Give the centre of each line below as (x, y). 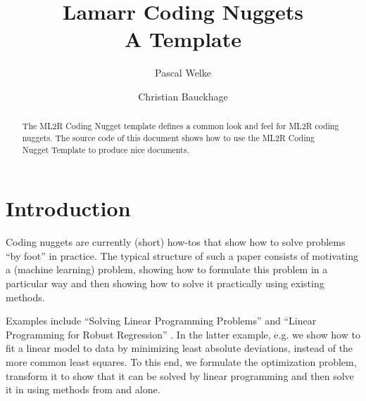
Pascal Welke (183, 73)
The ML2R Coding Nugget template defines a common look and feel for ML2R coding (181, 126)
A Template (183, 39)
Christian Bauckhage (183, 96)
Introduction (68, 208)
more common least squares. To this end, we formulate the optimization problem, (181, 361)
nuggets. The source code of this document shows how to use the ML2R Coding (169, 137)
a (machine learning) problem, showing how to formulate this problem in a (167, 269)
